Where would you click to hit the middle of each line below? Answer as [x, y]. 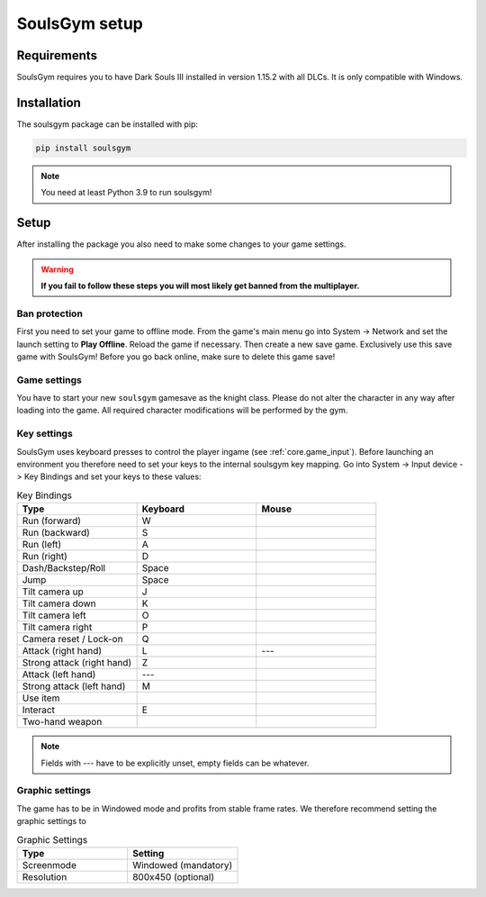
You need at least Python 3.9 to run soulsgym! [126, 193]
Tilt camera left [54, 615]
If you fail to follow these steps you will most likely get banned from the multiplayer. [200, 286]
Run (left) [42, 545]
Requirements [57, 55]
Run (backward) [56, 533]
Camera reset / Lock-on [72, 639]
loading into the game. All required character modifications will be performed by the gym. [182, 411]
